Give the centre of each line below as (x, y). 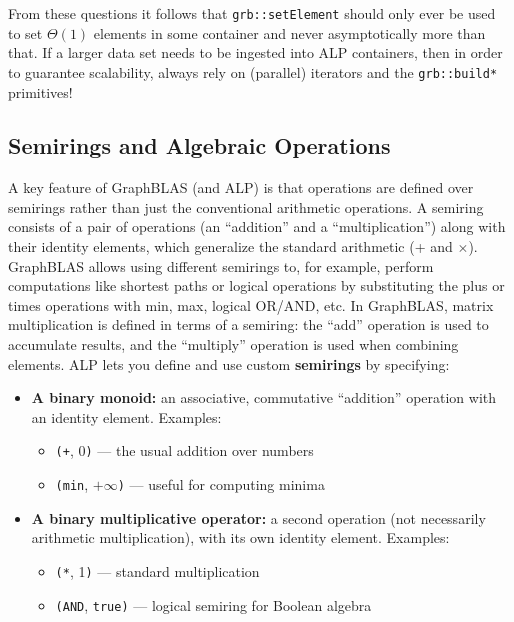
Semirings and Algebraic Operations (199, 145)
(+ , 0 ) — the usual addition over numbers (184, 450)
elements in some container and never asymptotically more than (289, 32)
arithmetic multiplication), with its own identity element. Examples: (240, 537)
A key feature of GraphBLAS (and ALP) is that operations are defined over (241, 187)
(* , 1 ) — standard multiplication (157, 570)
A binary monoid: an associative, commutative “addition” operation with (264, 397)
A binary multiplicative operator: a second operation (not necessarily (258, 517)
